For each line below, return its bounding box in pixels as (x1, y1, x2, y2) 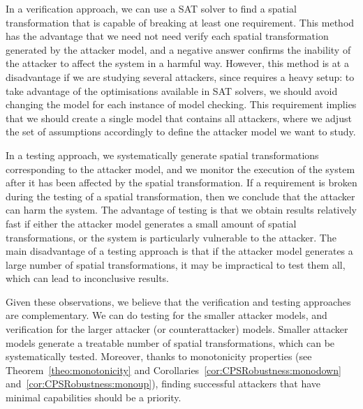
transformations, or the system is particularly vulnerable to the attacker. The (6, 230, 336, 244)
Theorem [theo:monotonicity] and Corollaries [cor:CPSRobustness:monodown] (6, 362, 341, 377)
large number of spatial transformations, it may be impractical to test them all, (6, 257, 346, 272)
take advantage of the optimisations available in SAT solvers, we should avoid (6, 83, 338, 98)
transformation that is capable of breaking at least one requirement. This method (6, 15, 355, 29)
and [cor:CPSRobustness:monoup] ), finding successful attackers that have (6, 376, 320, 391)
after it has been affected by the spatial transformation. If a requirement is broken (6, 175, 357, 190)
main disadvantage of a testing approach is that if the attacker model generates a (6, 244, 353, 258)
